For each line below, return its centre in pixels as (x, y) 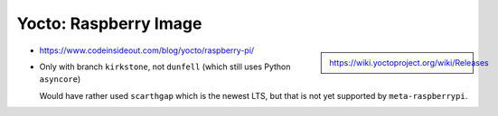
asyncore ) (60, 79)
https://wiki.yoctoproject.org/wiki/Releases (409, 62)
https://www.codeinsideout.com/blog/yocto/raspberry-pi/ (147, 50)
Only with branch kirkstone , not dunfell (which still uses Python (165, 67)
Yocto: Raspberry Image (109, 23)
